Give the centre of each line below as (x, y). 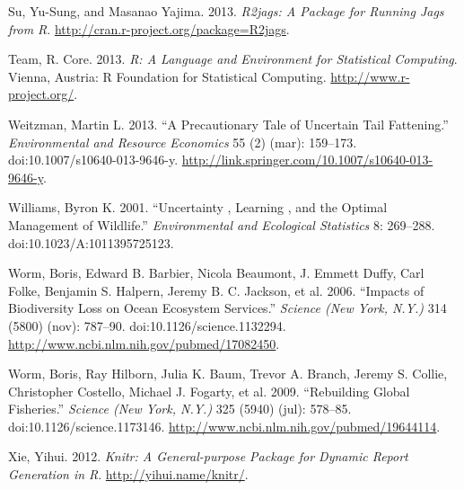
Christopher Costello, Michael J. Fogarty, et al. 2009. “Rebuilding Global (209, 391)
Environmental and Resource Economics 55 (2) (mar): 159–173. (183, 142)
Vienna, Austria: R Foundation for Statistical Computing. (167, 76)
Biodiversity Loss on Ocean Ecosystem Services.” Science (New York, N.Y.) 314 (228, 308)
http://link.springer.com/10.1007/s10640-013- (307, 160)
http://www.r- (370, 76)
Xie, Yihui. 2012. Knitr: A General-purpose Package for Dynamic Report (208, 456)
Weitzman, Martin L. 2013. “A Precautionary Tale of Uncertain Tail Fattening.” (228, 124)
